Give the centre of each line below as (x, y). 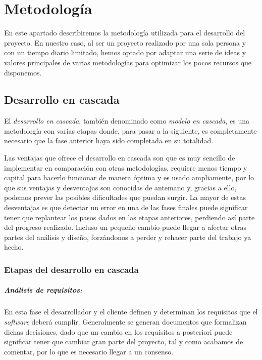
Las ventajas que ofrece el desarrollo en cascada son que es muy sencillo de (120, 158)
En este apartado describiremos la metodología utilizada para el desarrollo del (125, 33)
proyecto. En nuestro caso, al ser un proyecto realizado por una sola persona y (125, 42)
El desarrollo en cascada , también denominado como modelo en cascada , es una (127, 121)
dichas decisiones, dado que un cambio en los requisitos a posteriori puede (118, 331)
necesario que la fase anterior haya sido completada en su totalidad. (109, 141)
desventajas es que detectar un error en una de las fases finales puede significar (126, 207)
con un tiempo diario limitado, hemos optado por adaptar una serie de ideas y (125, 52)
